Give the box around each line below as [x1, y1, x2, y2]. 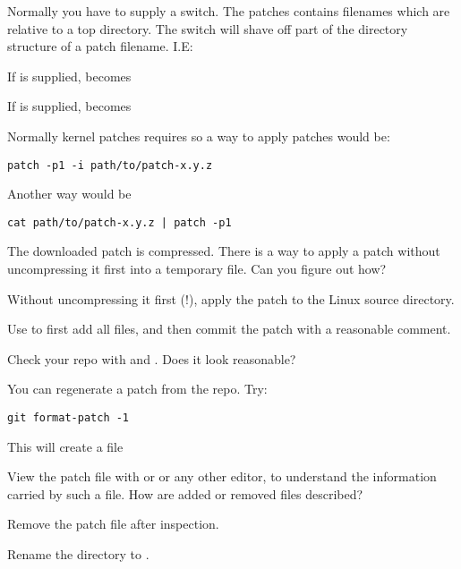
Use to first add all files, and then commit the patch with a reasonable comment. [7, 319, 451, 338]
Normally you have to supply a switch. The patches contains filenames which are [7, 2, 450, 20]
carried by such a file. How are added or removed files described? [7, 484, 363, 503]
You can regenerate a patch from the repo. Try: [7, 379, 268, 398]
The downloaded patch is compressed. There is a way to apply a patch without [7, 242, 440, 260]
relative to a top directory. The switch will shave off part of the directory [7, 19, 408, 38]
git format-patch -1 [7, 412, 130, 425]
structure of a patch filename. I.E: [7, 37, 193, 55]
